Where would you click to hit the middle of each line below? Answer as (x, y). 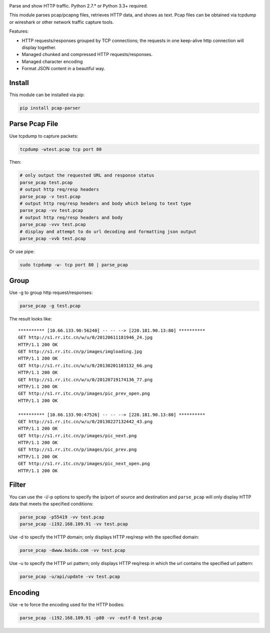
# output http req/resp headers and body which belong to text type (105, 204)
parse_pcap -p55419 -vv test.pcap (62, 517)
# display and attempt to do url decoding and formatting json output (108, 231)
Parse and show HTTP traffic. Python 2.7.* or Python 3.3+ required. (78, 6)
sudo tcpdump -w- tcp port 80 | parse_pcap (74, 265)
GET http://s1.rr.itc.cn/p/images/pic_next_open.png (84, 464)
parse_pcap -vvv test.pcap (53, 225)
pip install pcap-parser (50, 108)
